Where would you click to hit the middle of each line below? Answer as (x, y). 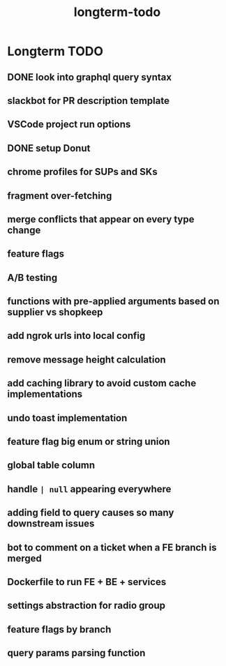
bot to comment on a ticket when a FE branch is (112, 547)
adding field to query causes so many (91, 513)
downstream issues (51, 524)
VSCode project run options (69, 124)
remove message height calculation (86, 360)
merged (24, 558)
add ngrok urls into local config (76, 336)
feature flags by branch (59, 629)
